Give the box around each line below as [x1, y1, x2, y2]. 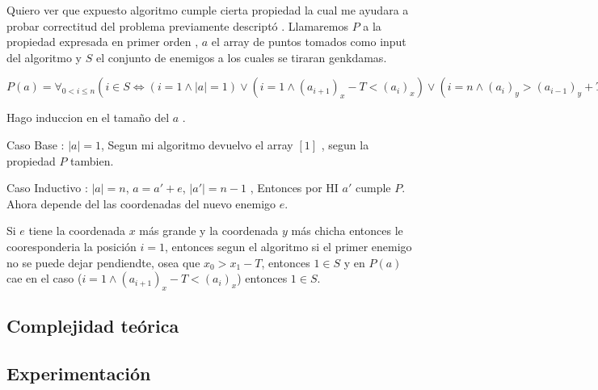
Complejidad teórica [6, 313, 179, 338]
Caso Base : [6, 136, 65, 153]
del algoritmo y [6, 48, 82, 65]
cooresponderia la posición [6, 237, 137, 254]
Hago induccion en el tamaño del [6, 109, 170, 126]
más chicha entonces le [291, 222, 403, 239]
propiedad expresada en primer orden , [6, 33, 199, 50]
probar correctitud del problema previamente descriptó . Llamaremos [6, 17, 348, 34]
